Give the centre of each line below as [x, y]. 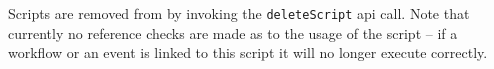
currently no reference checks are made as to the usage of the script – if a [233, 32]
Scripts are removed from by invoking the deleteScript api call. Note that [239, 13]
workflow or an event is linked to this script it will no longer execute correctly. [248, 52]
